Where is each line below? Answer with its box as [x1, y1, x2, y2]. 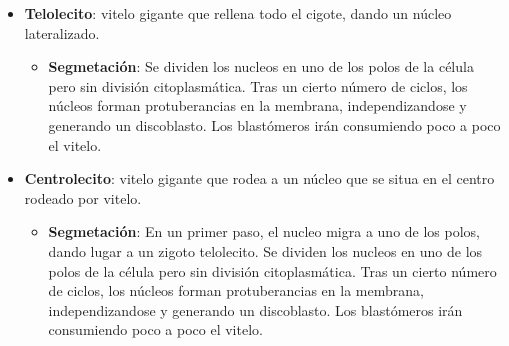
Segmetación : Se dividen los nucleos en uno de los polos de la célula [48, 56, 474, 77]
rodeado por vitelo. [24, 187, 142, 208]
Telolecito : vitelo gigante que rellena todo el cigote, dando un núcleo [24, 3, 452, 23]
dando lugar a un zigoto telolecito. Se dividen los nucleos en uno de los [48, 240, 483, 261]
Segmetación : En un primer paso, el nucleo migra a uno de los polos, [48, 221, 481, 242]
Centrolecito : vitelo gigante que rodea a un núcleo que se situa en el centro [24, 168, 495, 189]
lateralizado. [24, 22, 100, 43]
